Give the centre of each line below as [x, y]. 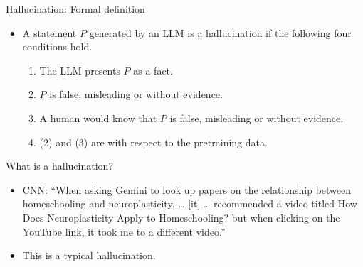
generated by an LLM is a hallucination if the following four [220, 32]
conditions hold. [57, 47]
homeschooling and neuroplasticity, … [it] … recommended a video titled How [190, 203]
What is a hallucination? [59, 166]
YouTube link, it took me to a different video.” [124, 231]
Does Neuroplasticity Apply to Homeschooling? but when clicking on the [181, 217]
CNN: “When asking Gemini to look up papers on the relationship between [187, 189]
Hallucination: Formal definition [75, 9]
